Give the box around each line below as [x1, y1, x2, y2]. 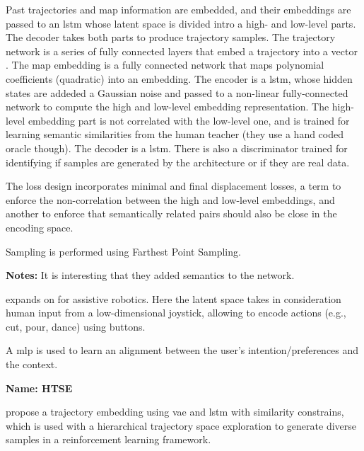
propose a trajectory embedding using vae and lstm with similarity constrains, [6, 404, 344, 419]
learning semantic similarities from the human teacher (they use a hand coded [6, 127, 344, 142]
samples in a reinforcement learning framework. [6, 432, 211, 447]
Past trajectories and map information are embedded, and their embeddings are [6, 2, 351, 16]
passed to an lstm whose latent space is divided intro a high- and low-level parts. [6, 16, 356, 30]
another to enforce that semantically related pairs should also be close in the [6, 206, 337, 221]
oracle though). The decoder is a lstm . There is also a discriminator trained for [6, 140, 348, 155]
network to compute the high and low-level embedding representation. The [6, 99, 329, 114]
